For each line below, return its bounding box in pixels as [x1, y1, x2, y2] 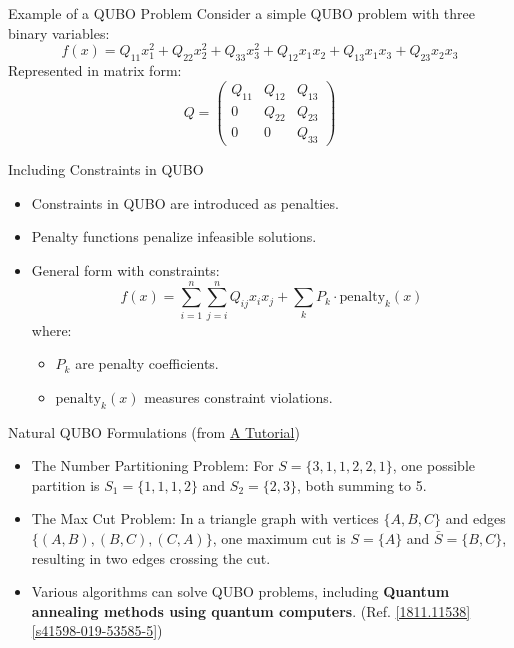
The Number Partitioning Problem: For [31, 455, 274, 476]
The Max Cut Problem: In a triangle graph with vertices [31, 508, 379, 529]
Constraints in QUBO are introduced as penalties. [31, 192, 339, 213]
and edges [445, 508, 506, 529]
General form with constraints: [31, 260, 220, 280]
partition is [31, 474, 100, 495]
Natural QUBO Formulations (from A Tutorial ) [8, 421, 300, 442]
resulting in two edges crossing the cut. [31, 547, 271, 568]
